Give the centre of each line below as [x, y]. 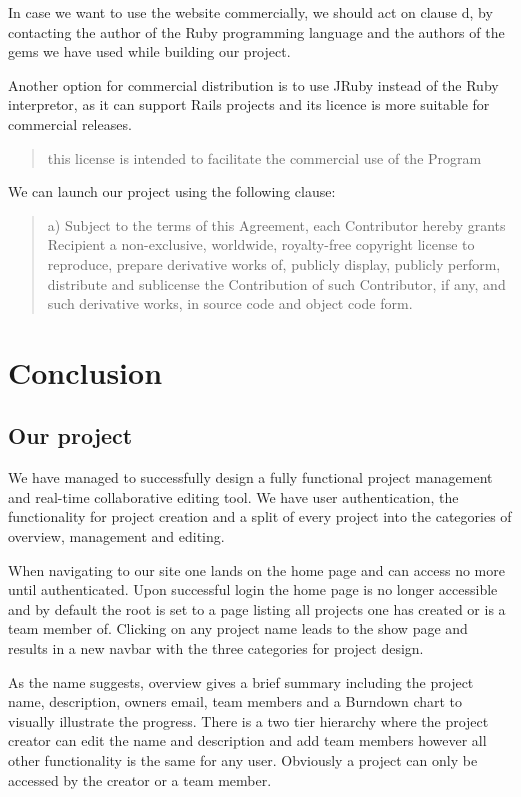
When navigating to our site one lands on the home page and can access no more [256, 569]
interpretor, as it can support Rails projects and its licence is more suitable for [249, 104]
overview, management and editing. [116, 536]
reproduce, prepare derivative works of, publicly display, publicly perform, [274, 263]
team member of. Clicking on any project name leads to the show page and [238, 628]
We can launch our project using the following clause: [172, 191]
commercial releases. [70, 123]
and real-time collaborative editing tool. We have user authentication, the [233, 496]
